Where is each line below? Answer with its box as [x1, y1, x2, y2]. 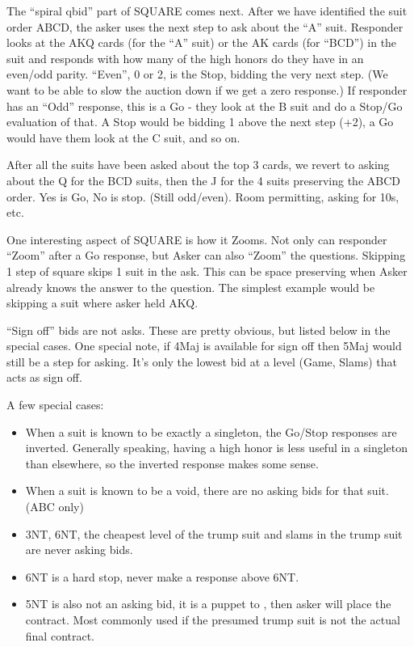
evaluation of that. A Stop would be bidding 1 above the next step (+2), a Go [6, 113, 394, 130]
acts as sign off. [6, 369, 82, 386]
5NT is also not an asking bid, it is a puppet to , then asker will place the [25, 595, 391, 612]
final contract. [25, 627, 95, 644]
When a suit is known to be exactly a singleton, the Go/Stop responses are [25, 423, 397, 440]
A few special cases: [6, 396, 104, 413]
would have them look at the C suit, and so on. [6, 129, 240, 146]
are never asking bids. [25, 541, 133, 558]
